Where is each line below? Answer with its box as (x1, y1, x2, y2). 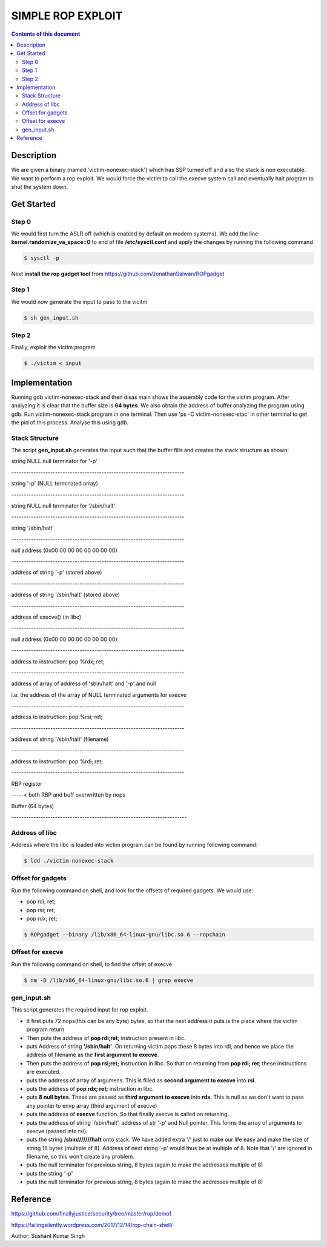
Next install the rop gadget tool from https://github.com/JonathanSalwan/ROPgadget (11, 270, 225, 278)
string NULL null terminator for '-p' (11, 458, 98, 465)
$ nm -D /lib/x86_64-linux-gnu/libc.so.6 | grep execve (24, 976, 194, 984)
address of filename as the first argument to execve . (26, 1051, 159, 1059)
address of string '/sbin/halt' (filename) (11, 735, 109, 743)
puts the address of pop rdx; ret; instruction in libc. (26, 1085, 154, 1092)
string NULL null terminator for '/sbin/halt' (11, 502, 116, 510)
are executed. (26, 1068, 61, 1076)
